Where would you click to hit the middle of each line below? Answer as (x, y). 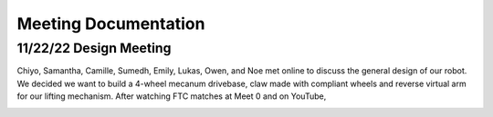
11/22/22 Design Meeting (94, 48)
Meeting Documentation (111, 24)
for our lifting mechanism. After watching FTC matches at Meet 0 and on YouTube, (172, 96)
